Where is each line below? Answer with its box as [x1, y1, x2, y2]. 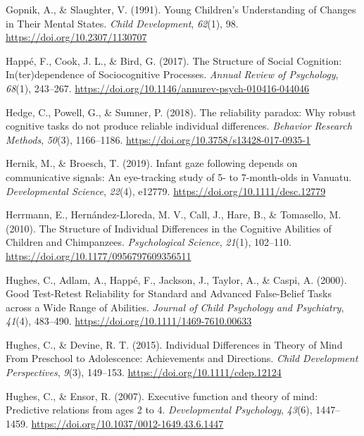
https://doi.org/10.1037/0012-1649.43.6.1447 [31, 416, 224, 430]
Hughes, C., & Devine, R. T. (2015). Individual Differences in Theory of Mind [6, 337, 343, 351]
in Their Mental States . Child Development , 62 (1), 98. [6, 15, 239, 30]
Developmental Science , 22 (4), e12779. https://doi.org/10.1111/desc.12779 [6, 183, 326, 198]
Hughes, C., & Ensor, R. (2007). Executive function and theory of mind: [6, 388, 318, 403]
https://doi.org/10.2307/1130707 [6, 30, 147, 44]
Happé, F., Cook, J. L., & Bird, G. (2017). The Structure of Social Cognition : [6, 53, 342, 68]
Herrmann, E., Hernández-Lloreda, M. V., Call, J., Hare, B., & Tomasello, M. [6, 207, 341, 222]
